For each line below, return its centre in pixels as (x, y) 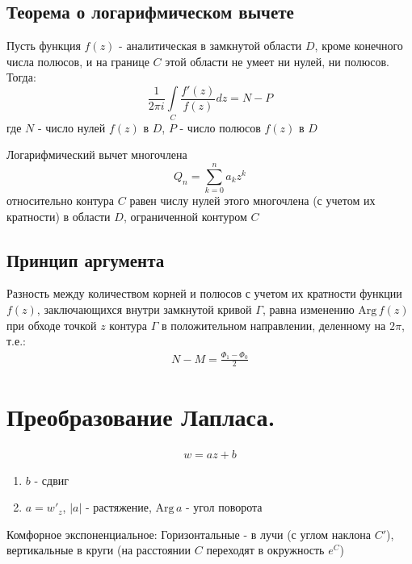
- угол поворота (224, 507)
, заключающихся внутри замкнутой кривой (144, 309)
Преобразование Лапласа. (141, 416)
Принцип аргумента (86, 259)
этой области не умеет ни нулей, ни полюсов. (277, 61)
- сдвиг (51, 480)
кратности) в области (59, 216)
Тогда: (21, 77)
